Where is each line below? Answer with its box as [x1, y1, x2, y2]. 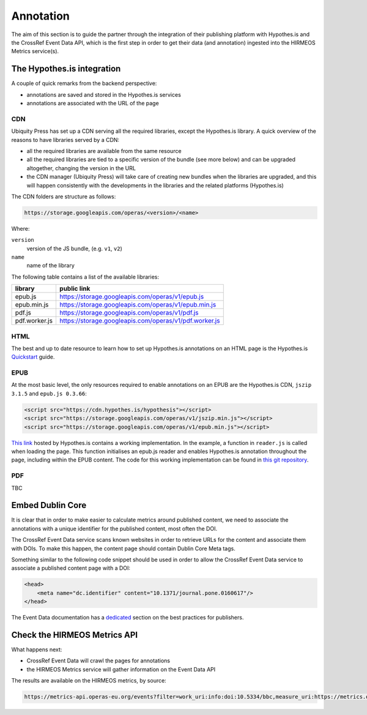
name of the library [26, 262, 75, 269]
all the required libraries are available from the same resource [26, 147, 182, 154]
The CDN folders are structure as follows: [11, 193, 116, 200]
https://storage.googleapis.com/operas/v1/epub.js [59, 293, 204, 301]
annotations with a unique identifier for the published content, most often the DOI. [11, 525, 217, 532]
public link [59, 285, 91, 293]
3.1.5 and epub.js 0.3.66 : [11, 389, 87, 397]
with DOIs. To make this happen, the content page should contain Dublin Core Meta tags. [11, 545, 235, 552]
